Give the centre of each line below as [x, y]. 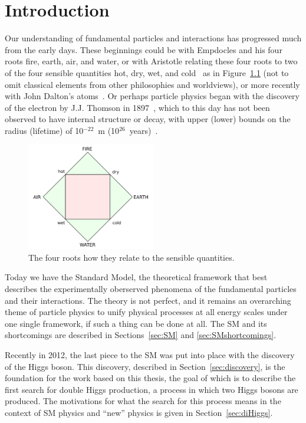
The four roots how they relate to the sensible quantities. [131, 257]
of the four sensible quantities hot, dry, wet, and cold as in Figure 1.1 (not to [147, 72]
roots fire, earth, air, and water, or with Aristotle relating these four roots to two [151, 61]
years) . [144, 130]
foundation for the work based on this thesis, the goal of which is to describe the [150, 378]
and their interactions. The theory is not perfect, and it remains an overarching [148, 300]
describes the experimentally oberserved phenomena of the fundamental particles [151, 289]
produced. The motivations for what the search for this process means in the [143, 401]
